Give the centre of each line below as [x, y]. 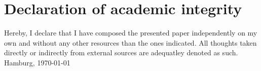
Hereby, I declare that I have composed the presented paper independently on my [131, 33]
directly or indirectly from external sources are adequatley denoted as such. [121, 52]
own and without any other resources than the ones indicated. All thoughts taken [130, 42]
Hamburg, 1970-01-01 [37, 62]
